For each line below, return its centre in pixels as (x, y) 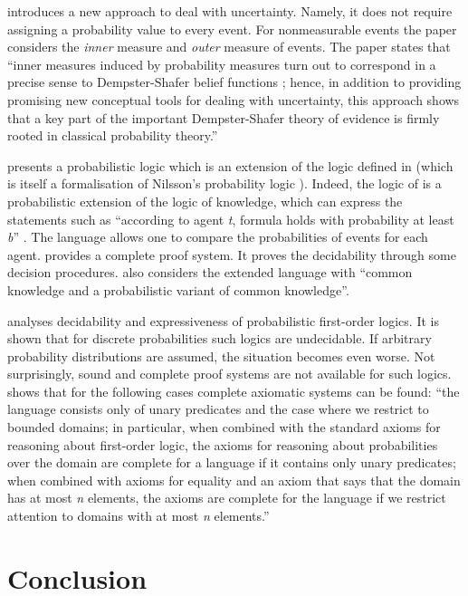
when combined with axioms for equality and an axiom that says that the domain (234, 480)
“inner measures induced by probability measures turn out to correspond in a (222, 64)
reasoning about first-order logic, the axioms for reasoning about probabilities (223, 444)
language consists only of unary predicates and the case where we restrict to (218, 409)
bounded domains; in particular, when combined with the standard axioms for (224, 427)
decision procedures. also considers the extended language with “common (210, 272)
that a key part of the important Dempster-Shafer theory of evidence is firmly (224, 117)
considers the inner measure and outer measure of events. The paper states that (229, 47)
